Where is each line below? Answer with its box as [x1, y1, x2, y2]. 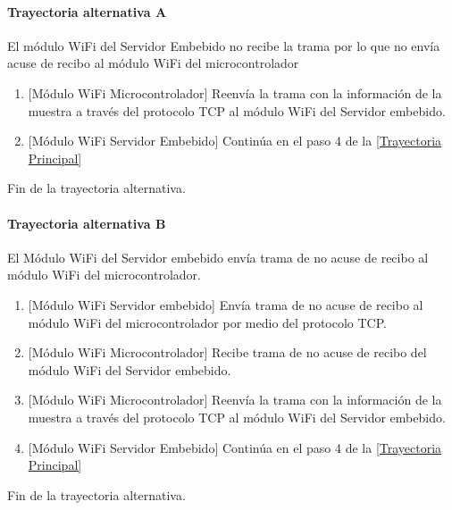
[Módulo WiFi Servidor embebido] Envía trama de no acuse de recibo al [28, 295, 423, 314]
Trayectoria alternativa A [7, 2, 167, 21]
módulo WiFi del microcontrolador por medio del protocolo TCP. [28, 313, 387, 331]
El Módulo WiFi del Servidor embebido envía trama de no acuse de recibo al [7, 247, 429, 266]
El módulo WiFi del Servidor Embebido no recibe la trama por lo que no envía [7, 36, 440, 54]
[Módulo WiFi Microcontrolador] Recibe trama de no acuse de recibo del [28, 343, 427, 362]
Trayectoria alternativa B [7, 213, 166, 232]
